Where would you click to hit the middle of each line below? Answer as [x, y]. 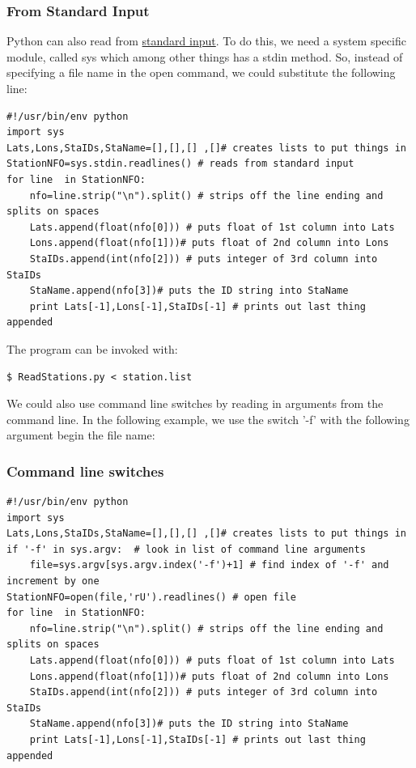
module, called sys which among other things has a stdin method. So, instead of [205, 56]
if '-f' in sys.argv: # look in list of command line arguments [186, 549]
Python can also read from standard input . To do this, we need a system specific [206, 41]
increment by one [53, 581]
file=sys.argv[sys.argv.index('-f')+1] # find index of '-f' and [209, 565]
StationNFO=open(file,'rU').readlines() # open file [151, 597]
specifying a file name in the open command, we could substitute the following [201, 72]
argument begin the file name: [81, 435]
